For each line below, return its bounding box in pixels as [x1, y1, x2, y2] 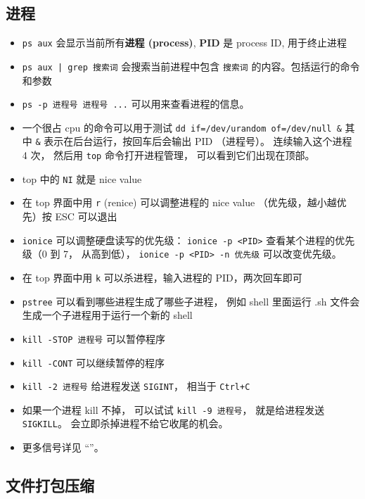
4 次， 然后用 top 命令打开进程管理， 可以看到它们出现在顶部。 [22, 148, 315, 163]
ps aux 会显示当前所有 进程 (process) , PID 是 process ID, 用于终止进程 [22, 35, 347, 50]
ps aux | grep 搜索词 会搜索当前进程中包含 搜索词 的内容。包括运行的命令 [22, 58, 360, 73]
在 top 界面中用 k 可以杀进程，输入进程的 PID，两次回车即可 [22, 270, 302, 284]
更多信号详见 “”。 [22, 440, 104, 455]
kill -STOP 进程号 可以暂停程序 [22, 331, 165, 346]
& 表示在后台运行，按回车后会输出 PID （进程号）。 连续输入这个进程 [35, 134, 352, 149]
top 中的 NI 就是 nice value [22, 171, 142, 186]
